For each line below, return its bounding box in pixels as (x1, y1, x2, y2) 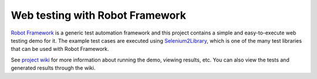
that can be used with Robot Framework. (11, 46, 109, 53)
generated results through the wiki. (11, 64, 96, 71)
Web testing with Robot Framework (11, 9, 186, 22)
